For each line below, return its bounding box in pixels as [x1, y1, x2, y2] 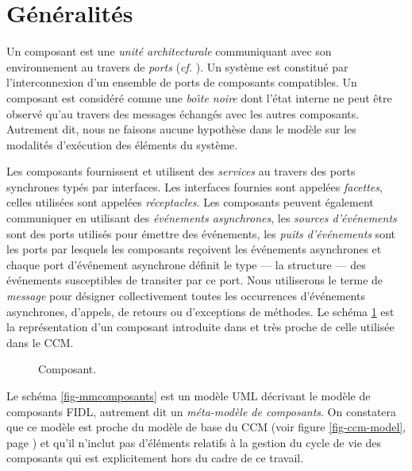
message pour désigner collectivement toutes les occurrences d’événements [6, 288, 365, 304]
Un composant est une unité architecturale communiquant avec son [6, 43, 332, 60]
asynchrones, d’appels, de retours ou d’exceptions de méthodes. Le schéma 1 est [6, 303, 395, 319]
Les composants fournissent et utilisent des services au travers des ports [6, 163, 356, 180]
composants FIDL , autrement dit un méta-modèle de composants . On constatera [6, 403, 397, 419]
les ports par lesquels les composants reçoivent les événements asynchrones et [6, 241, 382, 257]
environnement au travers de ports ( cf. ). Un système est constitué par [6, 58, 348, 75]
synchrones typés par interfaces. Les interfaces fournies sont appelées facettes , [6, 178, 383, 195]
